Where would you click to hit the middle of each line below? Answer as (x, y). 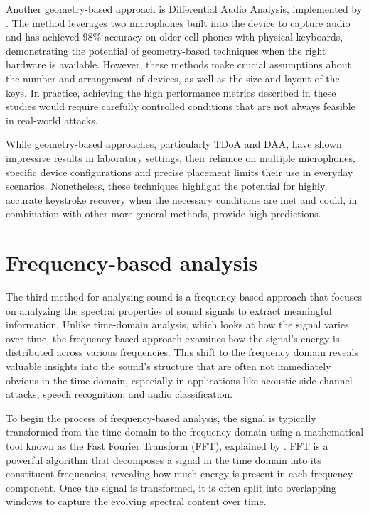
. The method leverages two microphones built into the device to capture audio (178, 22)
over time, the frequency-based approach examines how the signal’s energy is (173, 338)
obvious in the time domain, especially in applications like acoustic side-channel (179, 380)
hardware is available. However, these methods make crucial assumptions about (178, 64)
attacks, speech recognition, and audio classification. (119, 394)
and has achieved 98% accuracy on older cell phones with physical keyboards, (175, 37)
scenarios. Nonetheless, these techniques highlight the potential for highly (166, 186)
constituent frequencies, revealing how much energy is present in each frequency (180, 474)
